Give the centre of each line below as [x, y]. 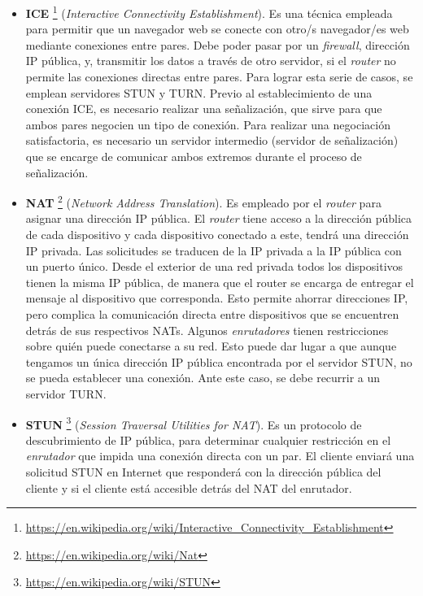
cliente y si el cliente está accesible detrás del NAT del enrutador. [189, 487]
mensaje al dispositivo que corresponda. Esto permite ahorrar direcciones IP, [217, 298]
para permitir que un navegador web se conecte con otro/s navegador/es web [217, 29]
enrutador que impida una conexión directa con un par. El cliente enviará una [220, 456]
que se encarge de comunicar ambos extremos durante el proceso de [194, 156]
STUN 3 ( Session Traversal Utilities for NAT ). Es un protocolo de [194, 423]
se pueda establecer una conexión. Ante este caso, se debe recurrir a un [203, 378]
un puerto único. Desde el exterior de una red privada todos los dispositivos [214, 266]
